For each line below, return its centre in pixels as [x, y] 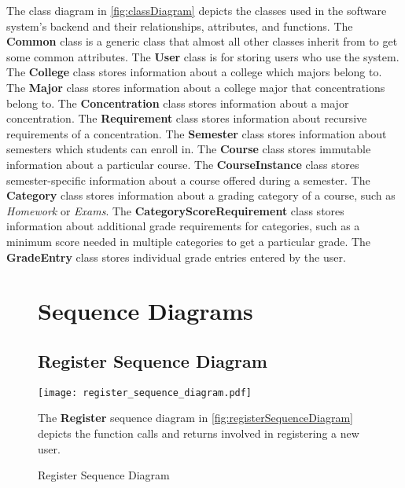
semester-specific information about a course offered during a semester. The [188, 180]
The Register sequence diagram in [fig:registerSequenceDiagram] [195, 418]
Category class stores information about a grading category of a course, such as [201, 195]
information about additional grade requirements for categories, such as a [183, 226]
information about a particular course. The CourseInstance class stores [183, 164]
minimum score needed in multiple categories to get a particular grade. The [189, 241]
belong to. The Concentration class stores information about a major [178, 103]
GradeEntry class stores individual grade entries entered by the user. [176, 257]
